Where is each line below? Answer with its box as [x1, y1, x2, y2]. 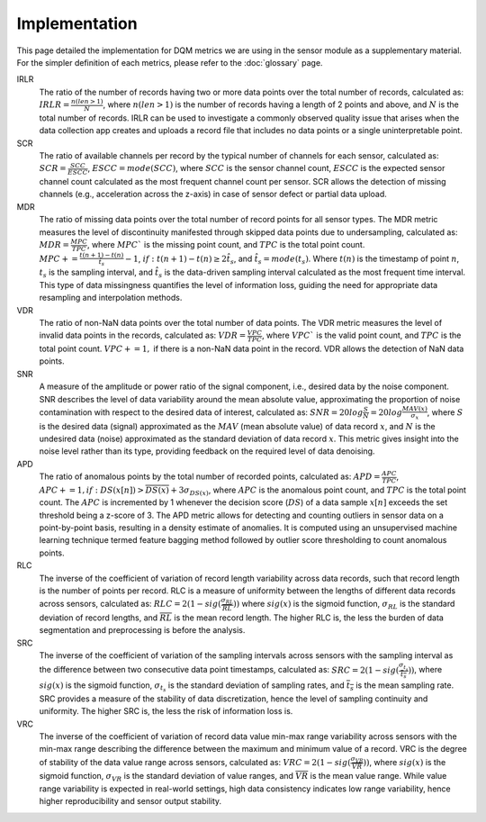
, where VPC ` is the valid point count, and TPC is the [261, 330, 462, 341]
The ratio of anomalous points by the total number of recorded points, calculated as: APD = [39, 471, 382, 482]
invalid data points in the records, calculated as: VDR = [39, 330, 247, 341]
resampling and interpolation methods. [39, 293, 183, 303]
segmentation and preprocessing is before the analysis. [39, 625, 246, 636]
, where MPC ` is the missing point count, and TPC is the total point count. [86, 239, 365, 250]
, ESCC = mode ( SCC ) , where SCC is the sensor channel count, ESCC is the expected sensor [86, 163, 445, 174]
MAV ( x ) [401, 404, 427, 413]
